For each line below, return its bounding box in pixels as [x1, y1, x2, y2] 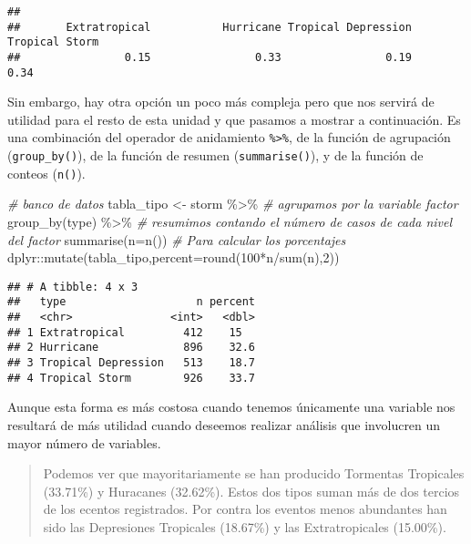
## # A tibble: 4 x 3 [7, 280, 138, 293]
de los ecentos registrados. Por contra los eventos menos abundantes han [43, 499, 447, 518]
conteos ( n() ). [7, 163, 86, 182]
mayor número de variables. [7, 433, 161, 452]
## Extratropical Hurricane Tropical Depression [7, 20, 412, 34]
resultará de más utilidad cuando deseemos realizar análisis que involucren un [7, 416, 441, 434]
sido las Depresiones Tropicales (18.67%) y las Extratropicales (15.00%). [43, 517, 446, 536]
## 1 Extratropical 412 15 [7, 325, 242, 339]
